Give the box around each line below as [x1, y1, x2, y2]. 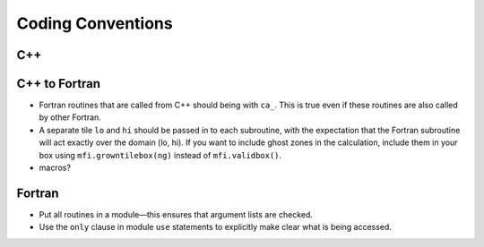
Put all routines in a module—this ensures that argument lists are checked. [39, 209, 314, 219]
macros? [39, 162, 72, 174]
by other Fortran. [39, 112, 102, 123]
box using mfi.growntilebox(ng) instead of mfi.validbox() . [39, 149, 282, 160]
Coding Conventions [16, 13, 174, 33]
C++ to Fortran [16, 76, 101, 91]
